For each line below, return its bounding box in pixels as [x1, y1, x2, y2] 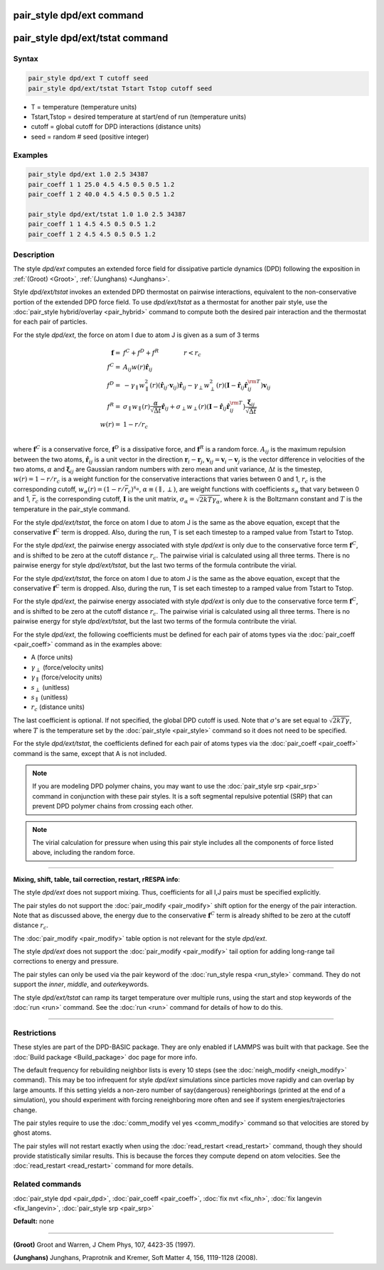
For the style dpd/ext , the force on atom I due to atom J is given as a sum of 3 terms [13, 331, 260, 339]
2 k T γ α [199, 495, 220, 505]
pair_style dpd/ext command [13, 9, 144, 21]
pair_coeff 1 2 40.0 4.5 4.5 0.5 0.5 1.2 [28, 191, 175, 198]
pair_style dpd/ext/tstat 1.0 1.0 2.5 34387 [28, 210, 186, 218]
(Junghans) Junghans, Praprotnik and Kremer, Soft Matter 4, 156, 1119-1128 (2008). [13, 1254, 258, 1262]
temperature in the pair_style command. [13, 505, 131, 513]
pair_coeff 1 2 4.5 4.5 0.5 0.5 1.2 [28, 230, 156, 238]
